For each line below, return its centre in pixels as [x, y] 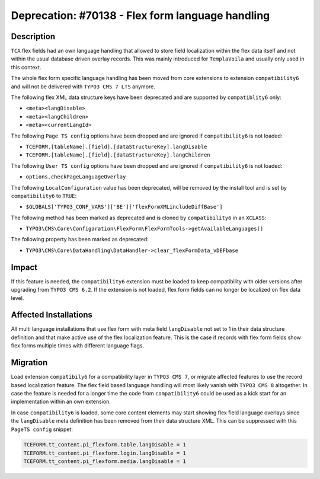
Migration [29, 363]
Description [33, 36]
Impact [24, 267]
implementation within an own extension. [61, 402]
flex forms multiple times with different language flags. [78, 346]
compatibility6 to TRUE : [44, 196]
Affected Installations [52, 315]
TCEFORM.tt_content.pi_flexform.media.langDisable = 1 [105, 462]
